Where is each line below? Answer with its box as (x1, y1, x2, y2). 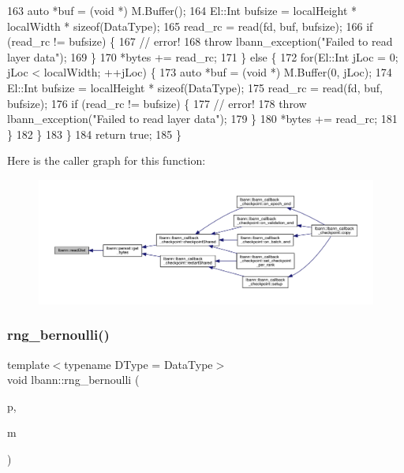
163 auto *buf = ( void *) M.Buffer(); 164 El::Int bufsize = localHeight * (7, 2, 357, 18)
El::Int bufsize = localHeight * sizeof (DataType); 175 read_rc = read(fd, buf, (7, 79, 383, 95)
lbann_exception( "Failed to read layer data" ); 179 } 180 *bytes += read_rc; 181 (7, 110, 398, 127)
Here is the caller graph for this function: (7, 152, 206, 169)
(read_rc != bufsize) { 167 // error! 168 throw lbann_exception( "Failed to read (7, 33, 393, 50)
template (7, 356, 50, 372)
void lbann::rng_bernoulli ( (7, 371, 140, 388)
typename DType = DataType (64, 356, 213, 372)
